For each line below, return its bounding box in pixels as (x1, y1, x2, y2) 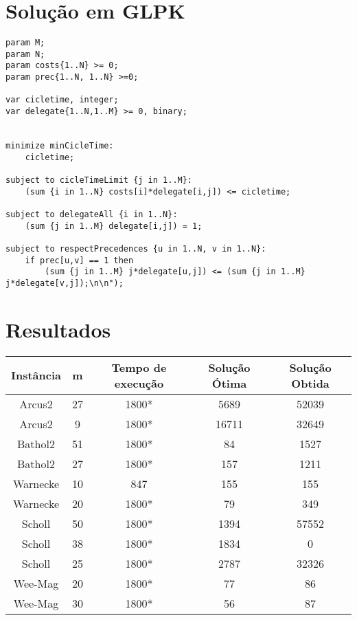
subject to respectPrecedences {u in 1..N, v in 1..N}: (5, 243, 266, 254)
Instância (11, 367, 62, 384)
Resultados (5, 315, 111, 343)
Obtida (291, 375, 330, 391)
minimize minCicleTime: (5, 141, 114, 151)
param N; (5, 49, 45, 59)
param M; (5, 38, 45, 48)
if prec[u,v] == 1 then (25, 255, 134, 265)
